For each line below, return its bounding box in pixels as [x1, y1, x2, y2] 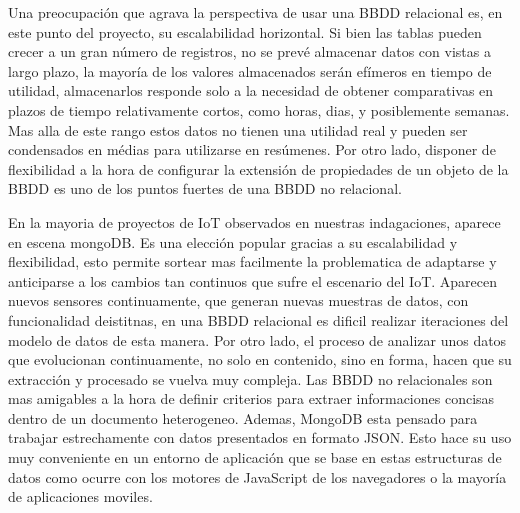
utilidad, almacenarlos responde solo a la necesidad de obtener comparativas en [8, 80, 494, 101]
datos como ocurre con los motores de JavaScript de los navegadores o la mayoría [8, 466, 507, 487]
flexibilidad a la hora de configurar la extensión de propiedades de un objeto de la [8, 158, 509, 179]
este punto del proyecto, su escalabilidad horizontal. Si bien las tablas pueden [8, 21, 482, 42]
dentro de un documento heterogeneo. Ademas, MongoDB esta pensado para [8, 407, 478, 428]
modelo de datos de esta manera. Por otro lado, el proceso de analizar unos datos [8, 329, 507, 350]
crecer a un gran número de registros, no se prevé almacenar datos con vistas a [8, 41, 491, 62]
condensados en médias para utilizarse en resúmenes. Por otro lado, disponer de [8, 139, 496, 160]
